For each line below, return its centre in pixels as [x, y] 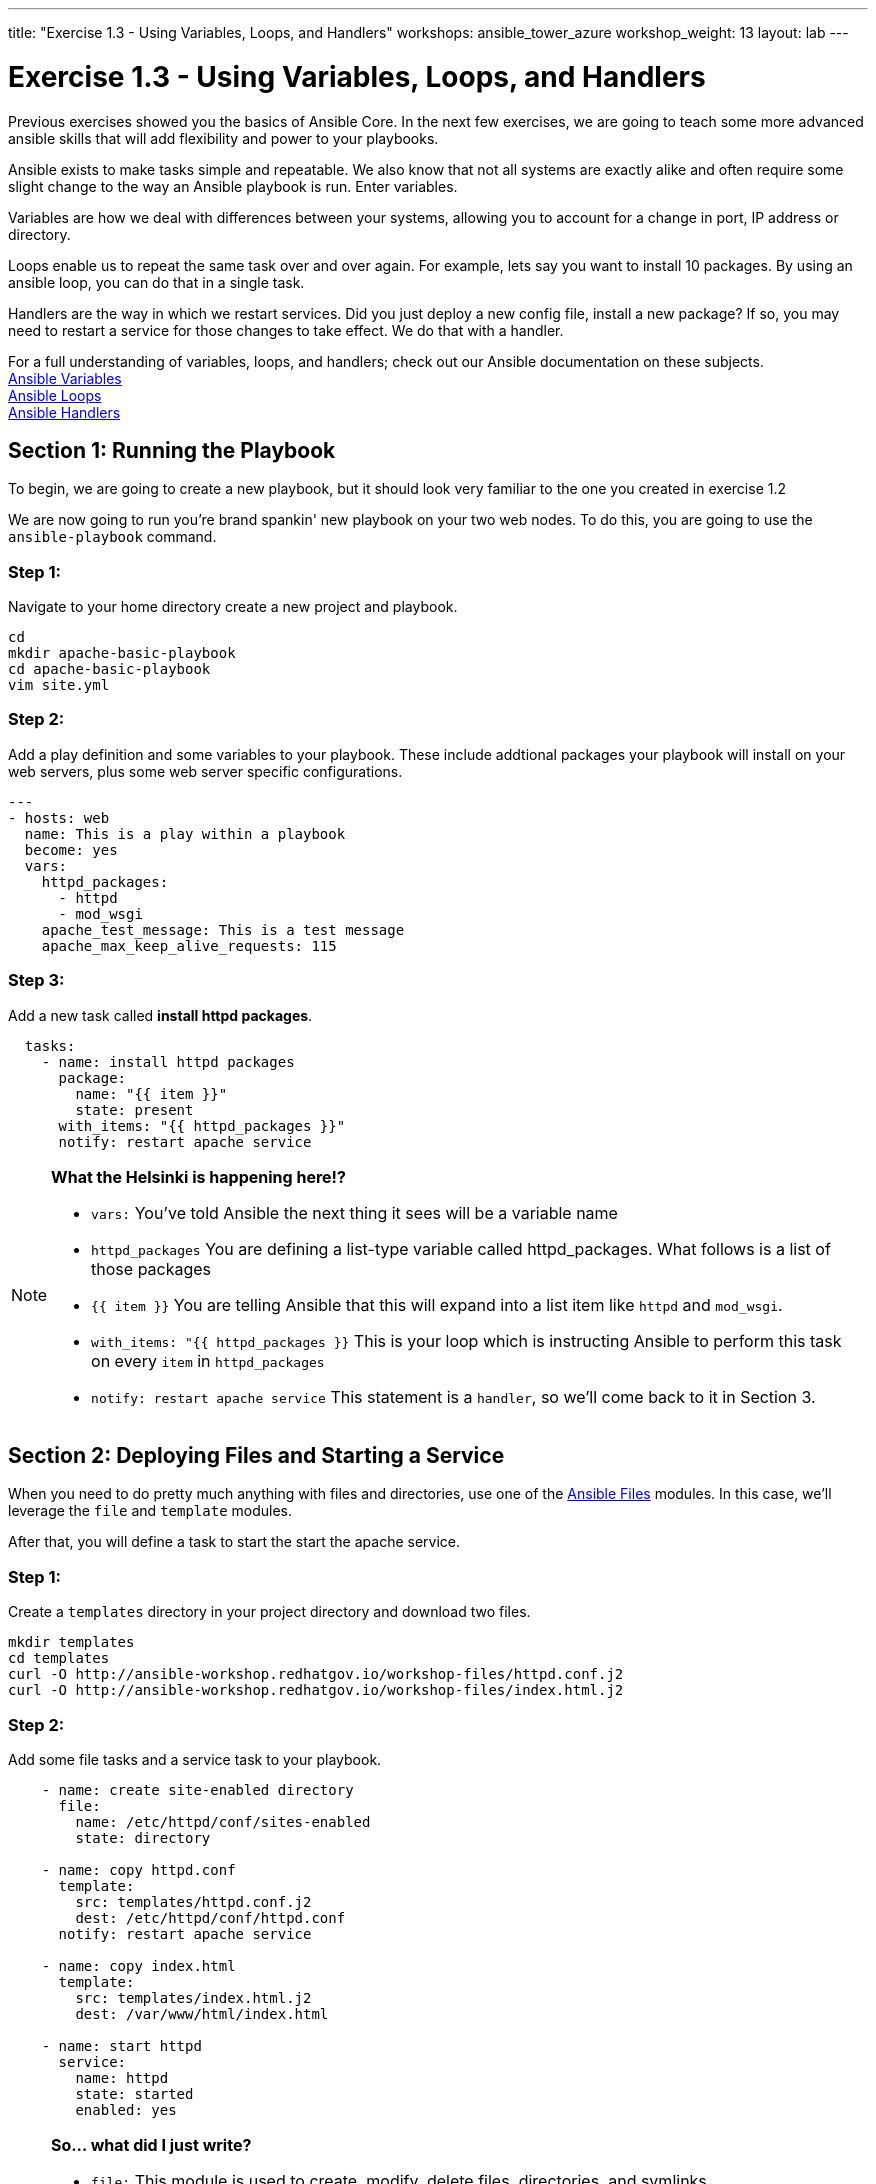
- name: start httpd [121, 2045]
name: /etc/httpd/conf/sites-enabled [223, 1821]
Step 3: [36, 980]
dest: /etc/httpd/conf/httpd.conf [210, 1917]
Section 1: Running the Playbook [172, 450]
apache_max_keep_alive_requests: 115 [189, 945]
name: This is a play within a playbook [185, 833]
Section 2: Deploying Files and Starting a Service [256, 1456]
